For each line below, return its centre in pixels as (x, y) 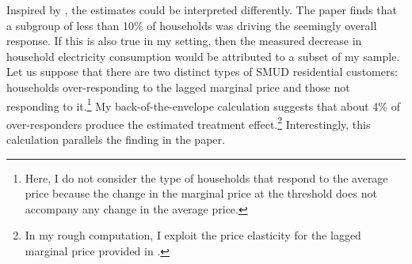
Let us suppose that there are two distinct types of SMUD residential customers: (202, 72)
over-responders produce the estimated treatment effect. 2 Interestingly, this (189, 123)
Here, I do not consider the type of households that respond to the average (206, 177)
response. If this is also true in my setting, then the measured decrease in (184, 41)
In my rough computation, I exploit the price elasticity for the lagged (193, 235)
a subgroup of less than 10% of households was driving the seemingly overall (192, 25)
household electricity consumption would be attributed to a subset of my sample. (203, 56)
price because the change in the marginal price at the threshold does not (201, 193)
